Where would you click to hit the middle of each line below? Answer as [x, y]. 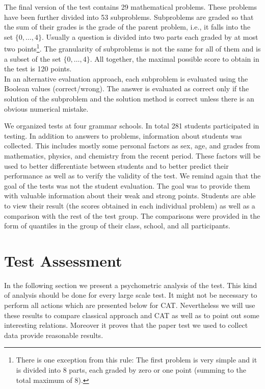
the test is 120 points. [38, 69]
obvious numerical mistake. [46, 108]
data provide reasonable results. [54, 335]
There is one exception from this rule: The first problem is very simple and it [137, 360]
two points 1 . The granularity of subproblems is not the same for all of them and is [132, 48]
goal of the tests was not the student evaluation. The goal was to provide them [127, 185]
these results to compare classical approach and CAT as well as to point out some [132, 315]
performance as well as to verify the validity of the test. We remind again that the [132, 176]
